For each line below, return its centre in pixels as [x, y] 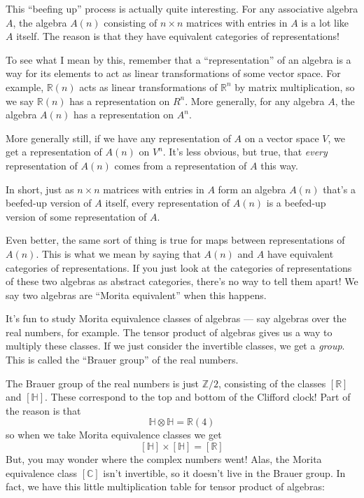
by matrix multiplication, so [295, 87]
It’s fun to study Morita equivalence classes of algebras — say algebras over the [176, 318]
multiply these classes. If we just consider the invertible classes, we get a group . [175, 346]
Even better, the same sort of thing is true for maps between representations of [175, 240]
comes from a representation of [181, 165]
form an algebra [252, 189]
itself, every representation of [168, 203]
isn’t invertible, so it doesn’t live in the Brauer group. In [224, 472]
